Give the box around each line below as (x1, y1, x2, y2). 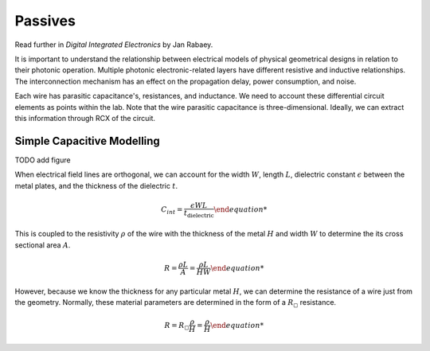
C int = (160, 205, 183, 216)
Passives (14, 12, 76, 29)
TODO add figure (14, 155, 71, 165)
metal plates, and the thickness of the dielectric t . (14, 181, 178, 190)
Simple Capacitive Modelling (14, 134, 161, 147)
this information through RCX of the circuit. (14, 113, 155, 123)
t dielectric (183, 208, 214, 219)
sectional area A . (14, 240, 71, 250)
